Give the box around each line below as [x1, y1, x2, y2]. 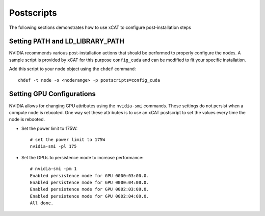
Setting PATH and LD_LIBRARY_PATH [9, 37, 125, 46]
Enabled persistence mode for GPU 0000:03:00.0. [30, 173, 149, 178]
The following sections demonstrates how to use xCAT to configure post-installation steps [9, 24, 191, 30]
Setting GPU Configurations [9, 90, 96, 98]
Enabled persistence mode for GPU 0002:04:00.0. [30, 193, 149, 199]
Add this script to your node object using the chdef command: [9, 66, 136, 72]
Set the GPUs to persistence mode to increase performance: [21, 154, 144, 160]
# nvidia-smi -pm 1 [30, 166, 77, 171]
